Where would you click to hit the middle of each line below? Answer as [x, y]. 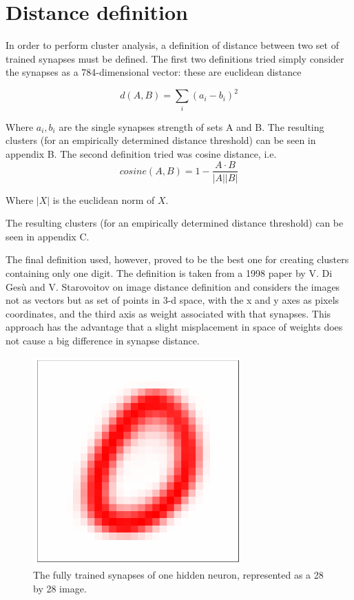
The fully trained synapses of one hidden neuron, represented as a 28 [178, 575]
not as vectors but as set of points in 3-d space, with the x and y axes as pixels [173, 300]
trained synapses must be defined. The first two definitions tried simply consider [175, 58]
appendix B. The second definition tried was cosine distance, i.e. [141, 153]
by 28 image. [60, 589]
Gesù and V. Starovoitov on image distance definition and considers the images [173, 286]
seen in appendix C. [48, 236]
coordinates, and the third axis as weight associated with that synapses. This [168, 313]
